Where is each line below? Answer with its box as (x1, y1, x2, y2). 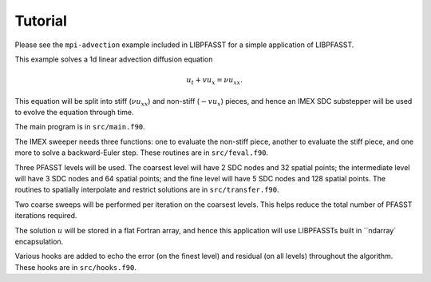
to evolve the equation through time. (14, 108, 135, 117)
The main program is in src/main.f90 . (14, 122, 145, 132)
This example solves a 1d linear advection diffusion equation (14, 54, 213, 64)
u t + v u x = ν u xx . (186, 76, 243, 86)
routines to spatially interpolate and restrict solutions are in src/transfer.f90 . (14, 185, 279, 195)
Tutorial (14, 12, 68, 30)
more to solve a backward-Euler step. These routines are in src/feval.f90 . (14, 148, 269, 157)
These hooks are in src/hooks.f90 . (14, 262, 137, 272)
